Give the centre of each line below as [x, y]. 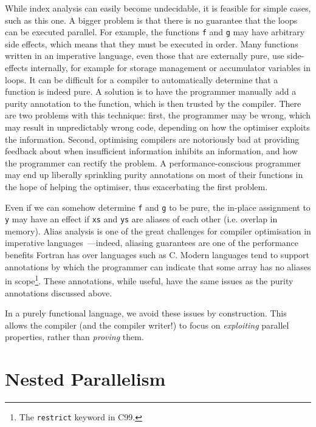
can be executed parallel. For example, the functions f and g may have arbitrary [155, 32]
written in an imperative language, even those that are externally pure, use [145, 56]
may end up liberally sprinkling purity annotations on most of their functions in [154, 175]
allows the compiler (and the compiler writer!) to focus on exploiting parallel [147, 325]
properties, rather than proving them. [74, 337]
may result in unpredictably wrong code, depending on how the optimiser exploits [157, 127]
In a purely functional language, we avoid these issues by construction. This [146, 313]
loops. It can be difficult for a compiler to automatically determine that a [142, 79]
